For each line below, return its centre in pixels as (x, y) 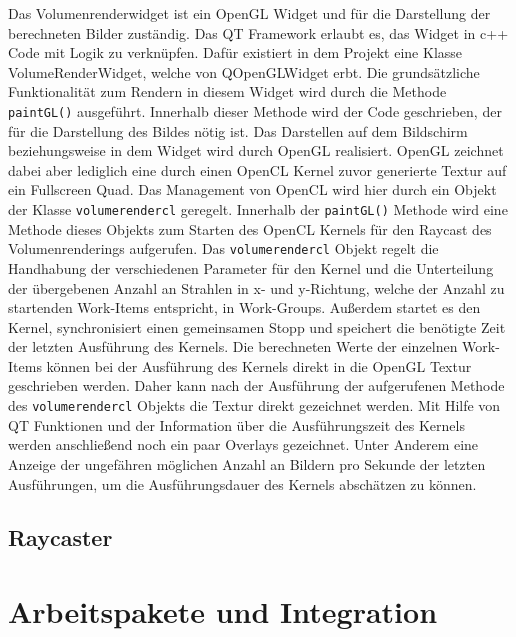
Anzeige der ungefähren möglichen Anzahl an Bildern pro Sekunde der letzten (247, 463)
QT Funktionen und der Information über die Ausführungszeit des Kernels (236, 424)
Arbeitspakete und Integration (223, 611)
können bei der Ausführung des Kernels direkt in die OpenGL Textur (259, 365)
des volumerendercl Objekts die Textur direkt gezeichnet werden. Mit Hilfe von (254, 405)
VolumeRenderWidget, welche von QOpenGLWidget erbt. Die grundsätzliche (244, 71)
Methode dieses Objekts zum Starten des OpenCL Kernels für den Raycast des (250, 228)
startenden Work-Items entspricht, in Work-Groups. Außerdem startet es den (244, 307)
